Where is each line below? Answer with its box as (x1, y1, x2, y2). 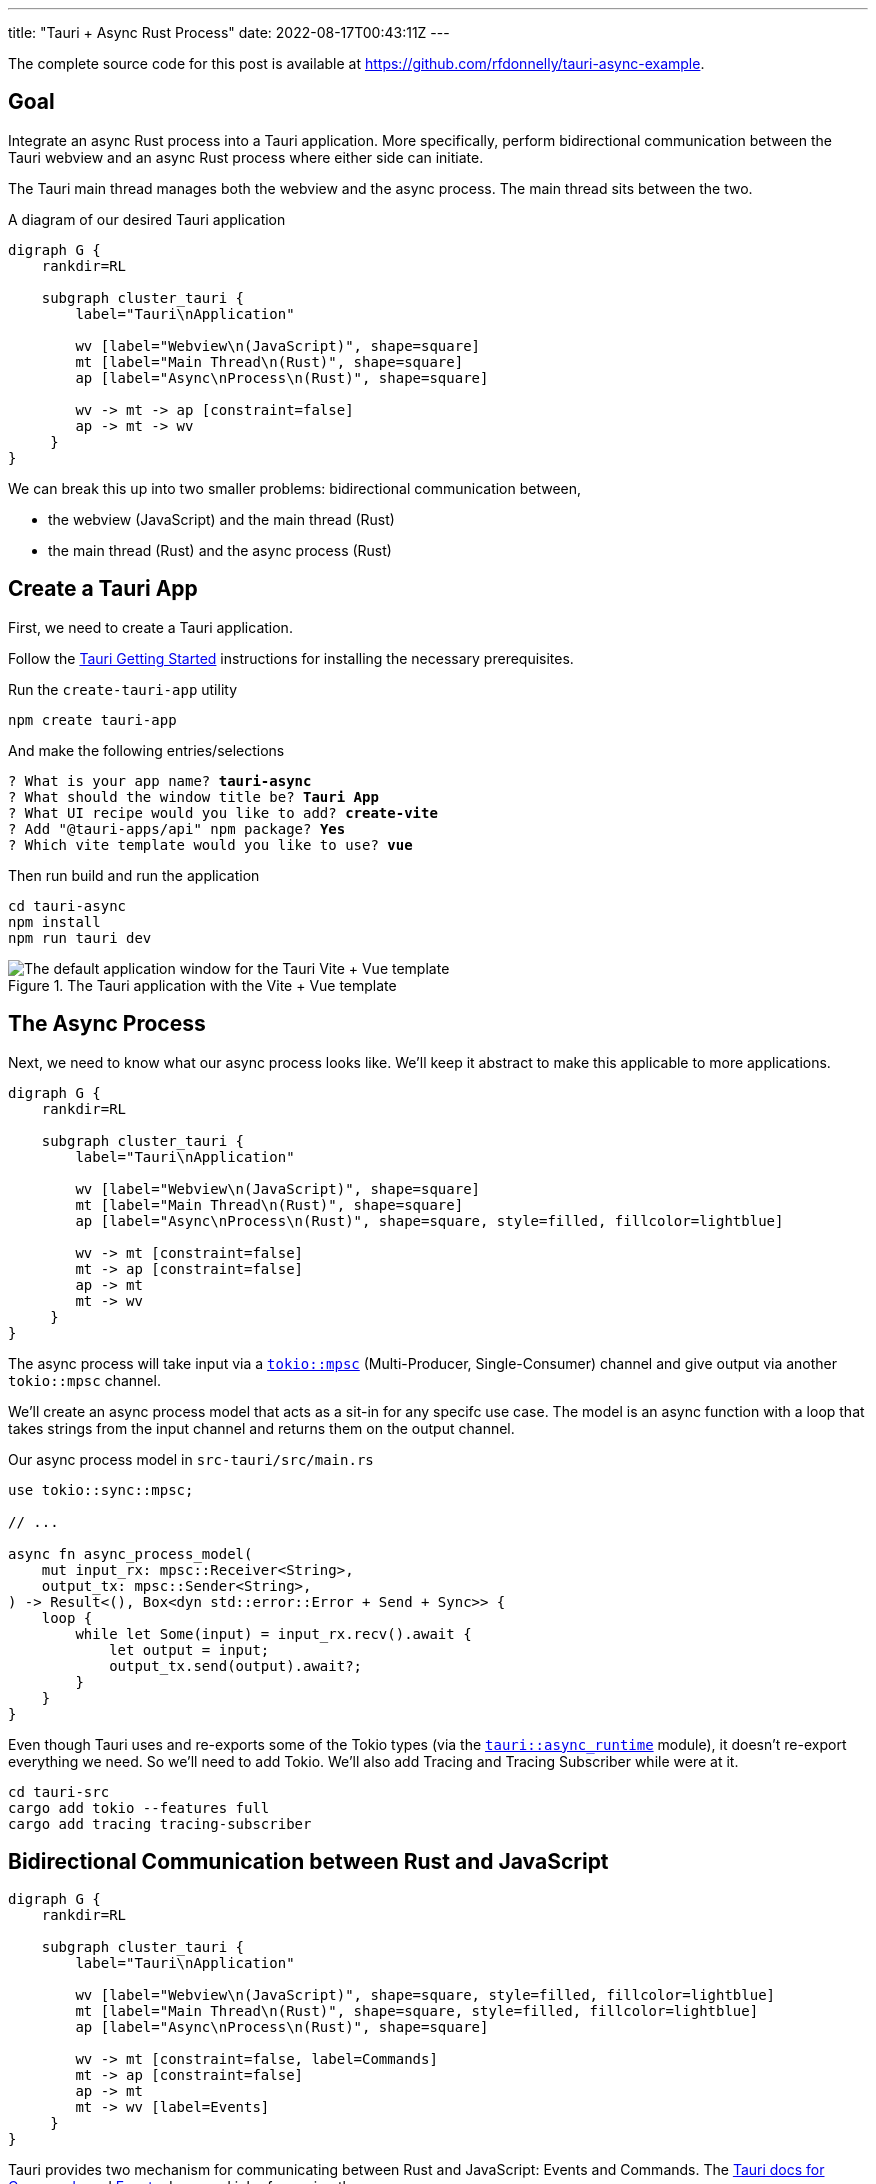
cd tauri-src (8, 1783, 110, 1800)
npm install (8, 913, 101, 930)
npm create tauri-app (8, 711, 177, 728)
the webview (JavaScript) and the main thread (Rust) (48, 510, 395, 528)
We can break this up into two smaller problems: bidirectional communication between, (8, 479, 582, 497)
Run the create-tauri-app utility (8, 680, 238, 698)
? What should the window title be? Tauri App (8, 788, 379, 805)
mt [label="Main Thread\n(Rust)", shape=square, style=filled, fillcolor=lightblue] (75, 2003, 759, 2020)
